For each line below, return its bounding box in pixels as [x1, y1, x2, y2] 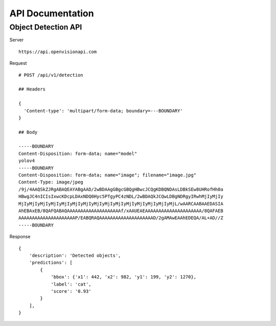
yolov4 [18, 158, 35, 164]
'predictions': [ [29, 260, 73, 266]
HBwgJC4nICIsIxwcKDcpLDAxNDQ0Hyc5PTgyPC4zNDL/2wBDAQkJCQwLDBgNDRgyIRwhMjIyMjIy [18, 194, 223, 199]
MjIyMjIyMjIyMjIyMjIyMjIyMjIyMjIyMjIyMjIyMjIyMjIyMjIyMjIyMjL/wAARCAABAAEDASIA [18, 201, 223, 206]
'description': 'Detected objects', [29, 252, 121, 258]
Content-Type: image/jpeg [18, 179, 84, 185]
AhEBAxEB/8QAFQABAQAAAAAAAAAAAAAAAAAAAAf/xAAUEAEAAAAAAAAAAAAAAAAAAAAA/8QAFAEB [18, 207, 223, 214]
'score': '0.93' [51, 288, 91, 294]
